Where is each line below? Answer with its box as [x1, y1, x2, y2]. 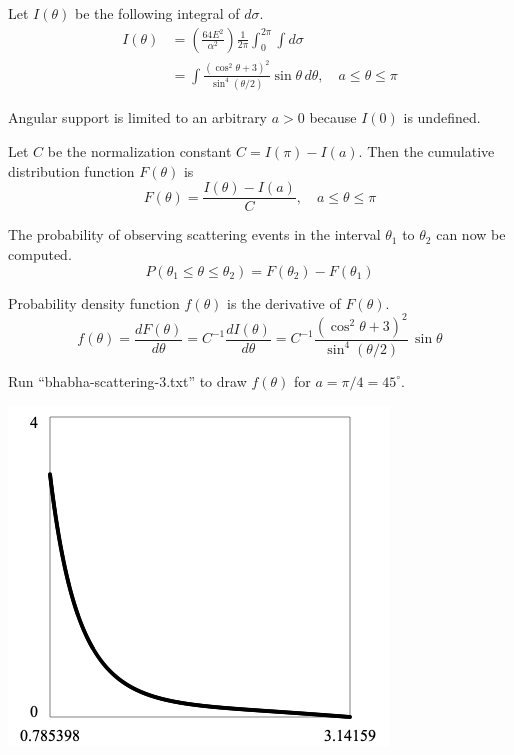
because [309, 107, 357, 128]
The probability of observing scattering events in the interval [8, 224, 381, 245]
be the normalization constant [47, 141, 232, 162]
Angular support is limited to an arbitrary [8, 107, 268, 128]
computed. [8, 243, 72, 264]
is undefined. [403, 107, 481, 128]
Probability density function [8, 292, 180, 313]
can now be [436, 224, 506, 245]
